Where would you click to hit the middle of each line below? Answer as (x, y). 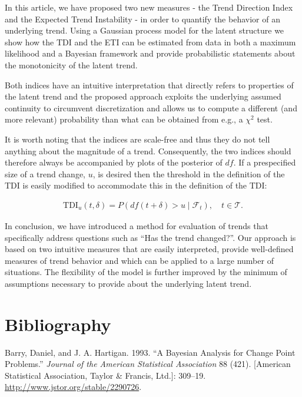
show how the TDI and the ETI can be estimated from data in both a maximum (150, 42)
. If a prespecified (265, 162)
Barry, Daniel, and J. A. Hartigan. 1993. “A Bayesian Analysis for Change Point (150, 352)
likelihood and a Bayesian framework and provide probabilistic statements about (150, 53)
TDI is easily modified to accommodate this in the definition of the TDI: (136, 185)
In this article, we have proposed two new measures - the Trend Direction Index (149, 7)
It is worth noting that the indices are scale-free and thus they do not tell (137, 139)
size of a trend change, (45, 173)
